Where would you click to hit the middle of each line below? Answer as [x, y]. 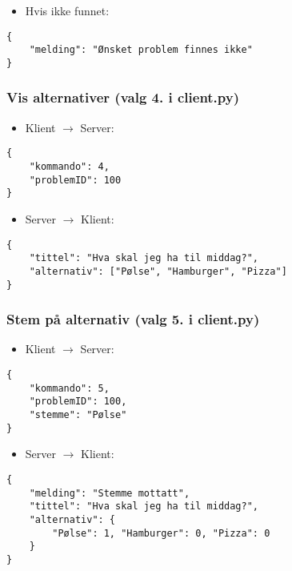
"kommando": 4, [69, 167]
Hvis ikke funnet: [67, 10]
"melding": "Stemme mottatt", [110, 493]
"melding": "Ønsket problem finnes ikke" [141, 50]
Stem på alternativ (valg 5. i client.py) [133, 319]
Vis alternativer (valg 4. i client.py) [123, 97]
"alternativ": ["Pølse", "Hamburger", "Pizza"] [158, 271]
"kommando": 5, [69, 388]
